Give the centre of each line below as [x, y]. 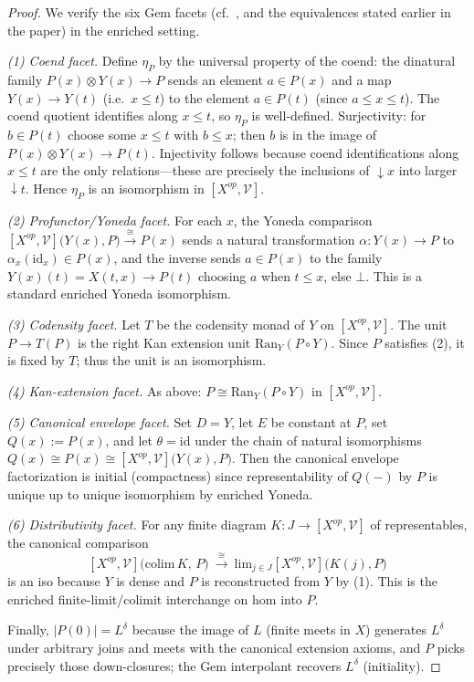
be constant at [311, 421]
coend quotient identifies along [93, 115]
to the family [346, 257]
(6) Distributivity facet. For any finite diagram [137, 525]
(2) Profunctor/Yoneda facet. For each [115, 220]
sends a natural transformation [269, 239]
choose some [102, 134]
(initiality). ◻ [402, 665]
